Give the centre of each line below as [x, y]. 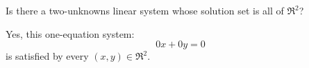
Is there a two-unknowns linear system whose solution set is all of [145, 10]
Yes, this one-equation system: [70, 33]
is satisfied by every [47, 56]
